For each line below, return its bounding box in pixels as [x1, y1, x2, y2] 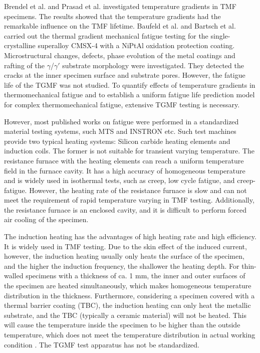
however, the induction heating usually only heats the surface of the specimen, [4, 251, 244, 261]
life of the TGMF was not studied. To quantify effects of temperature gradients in [4, 79, 255, 90]
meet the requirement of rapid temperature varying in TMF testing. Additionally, [4, 195, 254, 205]
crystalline [4, 40, 36, 51]
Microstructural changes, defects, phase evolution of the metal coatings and [4, 50, 235, 60]
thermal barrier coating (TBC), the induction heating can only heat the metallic [4, 300, 251, 310]
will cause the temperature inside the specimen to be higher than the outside [4, 319, 240, 330]
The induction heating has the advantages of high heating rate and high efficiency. [4, 231, 256, 242]
